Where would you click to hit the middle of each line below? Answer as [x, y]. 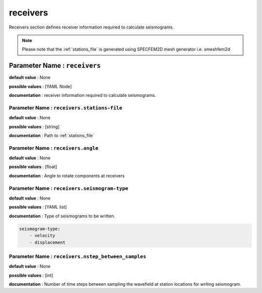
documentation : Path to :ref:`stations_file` [51, 135]
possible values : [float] [33, 167]
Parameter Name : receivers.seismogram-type [69, 188]
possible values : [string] [34, 126]
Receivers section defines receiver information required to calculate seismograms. [91, 27]
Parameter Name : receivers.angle [54, 148]
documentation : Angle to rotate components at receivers [67, 176]
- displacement [47, 242]
